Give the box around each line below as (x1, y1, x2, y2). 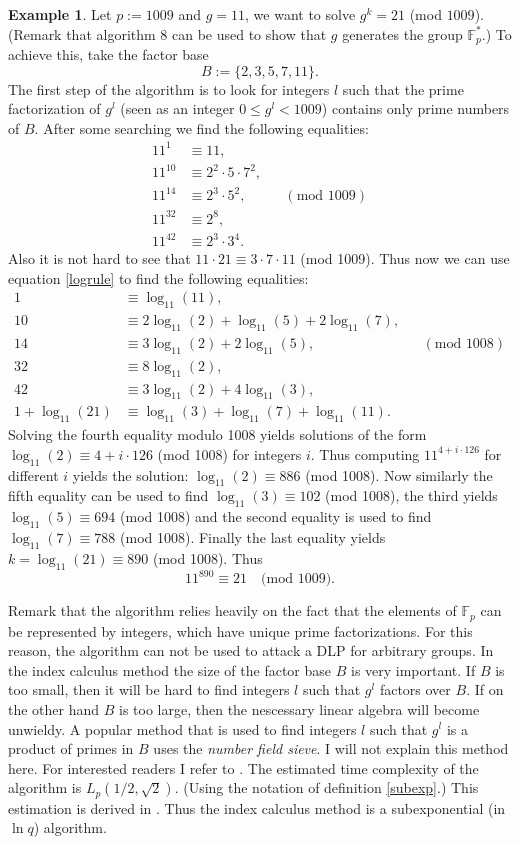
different (8, 464, 59, 485)
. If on (466, 679, 504, 700)
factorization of (8, 98, 101, 119)
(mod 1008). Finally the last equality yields (120, 527, 386, 548)
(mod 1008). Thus (152, 547, 263, 568)
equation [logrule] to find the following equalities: (8, 267, 309, 288)
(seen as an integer (120, 98, 235, 119)
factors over (379, 679, 451, 700)
